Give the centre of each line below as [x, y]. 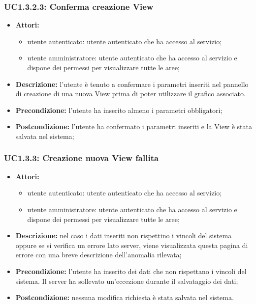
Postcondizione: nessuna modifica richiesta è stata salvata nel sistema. [125, 297]
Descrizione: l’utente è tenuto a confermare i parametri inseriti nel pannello [132, 84]
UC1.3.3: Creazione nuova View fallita [81, 158]
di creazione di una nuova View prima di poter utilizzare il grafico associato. [130, 94]
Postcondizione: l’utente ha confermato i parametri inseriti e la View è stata [134, 126]
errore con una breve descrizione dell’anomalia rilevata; [98, 255]
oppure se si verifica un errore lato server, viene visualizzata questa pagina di [132, 245]
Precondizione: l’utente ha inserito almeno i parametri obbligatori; [119, 110]
